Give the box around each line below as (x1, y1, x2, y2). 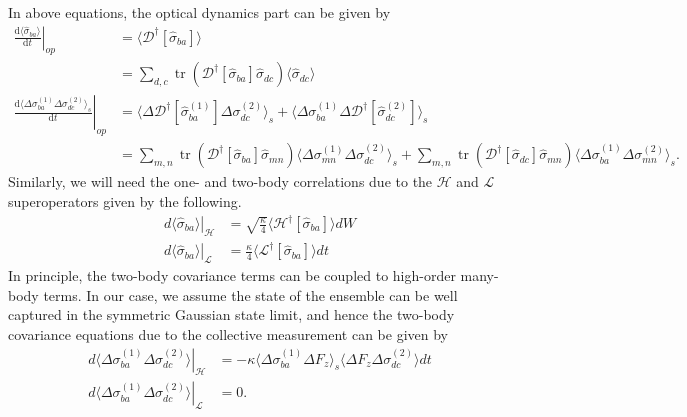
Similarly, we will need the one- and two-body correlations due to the (8, 171, 433, 192)
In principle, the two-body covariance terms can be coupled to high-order (8, 265, 456, 286)
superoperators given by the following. (8, 190, 242, 211)
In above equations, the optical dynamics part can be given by (8, 2, 391, 22)
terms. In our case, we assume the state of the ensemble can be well (43, 284, 458, 305)
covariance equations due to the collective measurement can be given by (8, 323, 449, 344)
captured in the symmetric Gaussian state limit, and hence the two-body (8, 304, 455, 325)
